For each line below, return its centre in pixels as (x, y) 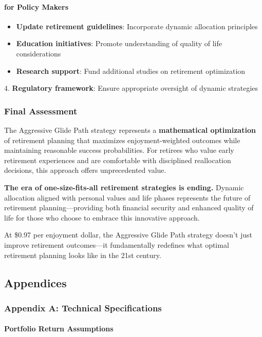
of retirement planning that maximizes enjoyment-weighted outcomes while (122, 140)
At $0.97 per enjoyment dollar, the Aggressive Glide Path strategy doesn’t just (128, 235)
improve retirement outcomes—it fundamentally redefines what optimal (117, 244)
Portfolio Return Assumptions (59, 329)
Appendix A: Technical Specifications (83, 308)
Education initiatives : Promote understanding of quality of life (119, 43)
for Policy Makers (36, 6)
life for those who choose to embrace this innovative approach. (102, 217)
